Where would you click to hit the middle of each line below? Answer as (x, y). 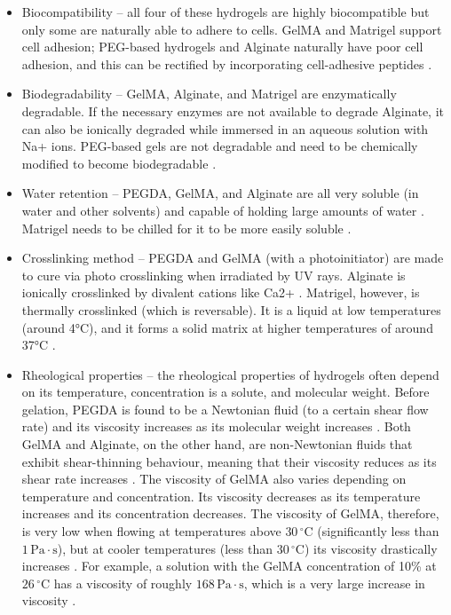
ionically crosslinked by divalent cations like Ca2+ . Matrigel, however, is (221, 292)
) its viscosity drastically (371, 548)
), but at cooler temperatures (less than (165, 548)
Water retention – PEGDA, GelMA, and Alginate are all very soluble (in (220, 193)
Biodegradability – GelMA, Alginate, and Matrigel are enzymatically (209, 94)
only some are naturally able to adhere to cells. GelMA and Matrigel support (232, 29)
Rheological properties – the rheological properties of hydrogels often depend (230, 374)
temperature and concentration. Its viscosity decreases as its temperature (221, 496)
